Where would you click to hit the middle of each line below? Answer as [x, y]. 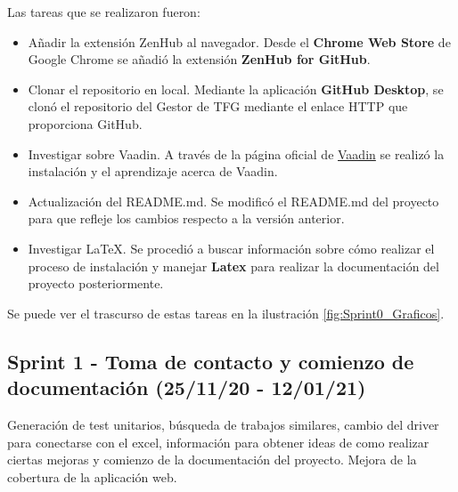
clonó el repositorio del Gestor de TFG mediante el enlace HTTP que [218, 106]
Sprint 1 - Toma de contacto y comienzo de [211, 361]
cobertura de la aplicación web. [92, 476]
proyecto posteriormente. [96, 283]
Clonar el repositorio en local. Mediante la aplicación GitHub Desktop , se [236, 89]
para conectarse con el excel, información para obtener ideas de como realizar [218, 442]
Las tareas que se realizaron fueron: [104, 12]
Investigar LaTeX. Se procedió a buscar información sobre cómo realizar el [231, 248]
